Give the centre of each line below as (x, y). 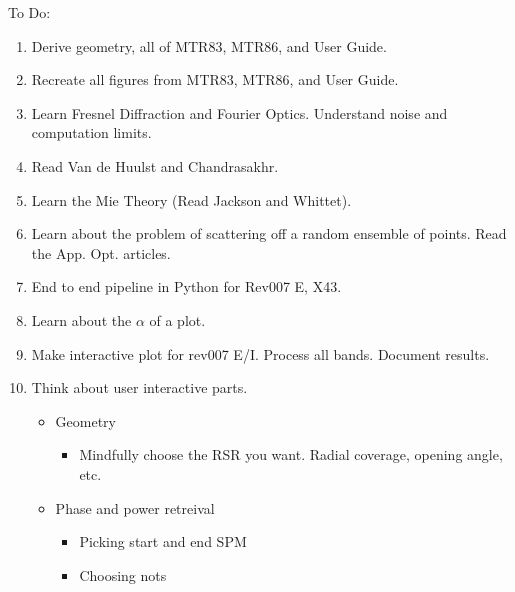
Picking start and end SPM (163, 541)
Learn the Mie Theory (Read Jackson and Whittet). (191, 199)
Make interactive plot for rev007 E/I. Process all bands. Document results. (260, 353)
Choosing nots (123, 574)
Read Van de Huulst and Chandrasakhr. (155, 165)
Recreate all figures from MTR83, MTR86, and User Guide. (215, 79)
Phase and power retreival (135, 507)
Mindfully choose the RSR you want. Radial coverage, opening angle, (291, 454)
